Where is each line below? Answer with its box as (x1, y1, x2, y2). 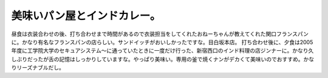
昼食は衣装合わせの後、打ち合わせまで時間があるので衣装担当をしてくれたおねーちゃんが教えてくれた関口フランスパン (11, 30, 309, 37)
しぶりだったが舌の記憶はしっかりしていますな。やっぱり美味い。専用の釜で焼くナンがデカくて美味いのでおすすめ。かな (11, 55, 315, 63)
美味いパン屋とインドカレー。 (11, 9, 161, 22)
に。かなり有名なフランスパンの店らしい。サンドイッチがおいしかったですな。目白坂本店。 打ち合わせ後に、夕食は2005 (11, 38, 313, 45)
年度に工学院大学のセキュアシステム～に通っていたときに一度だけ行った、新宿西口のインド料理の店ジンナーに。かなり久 (11, 47, 314, 54)
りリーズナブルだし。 (11, 64, 65, 71)
